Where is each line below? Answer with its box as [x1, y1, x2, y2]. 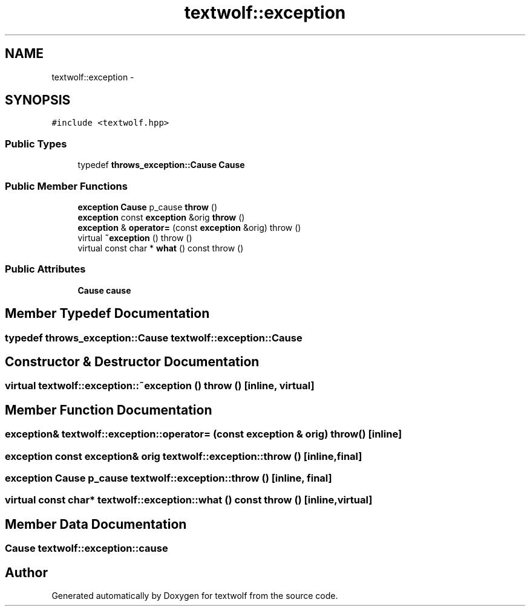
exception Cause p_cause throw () [77, 201, 217, 212]
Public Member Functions [5, 179, 128, 192]
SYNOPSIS [5, 92, 71, 108]
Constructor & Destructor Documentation [5, 354, 260, 369]
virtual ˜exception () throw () [77, 232, 192, 243]
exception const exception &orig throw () [77, 212, 245, 222]
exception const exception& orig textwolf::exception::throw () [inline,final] [5, 450, 362, 462]
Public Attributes [5, 263, 86, 276]
